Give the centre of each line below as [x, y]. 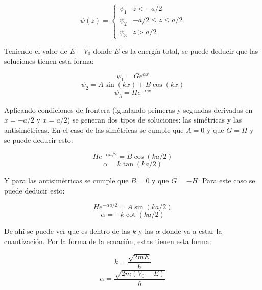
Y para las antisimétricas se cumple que [66, 180]
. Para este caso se [227, 180]
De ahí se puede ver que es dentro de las [67, 231]
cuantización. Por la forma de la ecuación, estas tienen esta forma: [108, 241]
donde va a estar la [192, 231]
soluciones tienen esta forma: [49, 61]
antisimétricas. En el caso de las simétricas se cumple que [94, 129]
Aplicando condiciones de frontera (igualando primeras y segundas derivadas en [128, 110]
